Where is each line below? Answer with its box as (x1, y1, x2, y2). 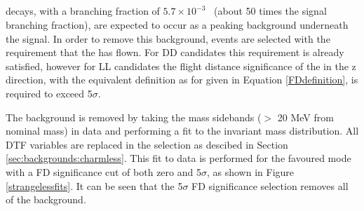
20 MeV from (277, 109, 334, 124)
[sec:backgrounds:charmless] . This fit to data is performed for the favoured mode (6, 151, 351, 165)
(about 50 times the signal (214, 4, 327, 18)
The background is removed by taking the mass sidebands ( (6, 109, 262, 124)
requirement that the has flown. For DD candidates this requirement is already (6, 45, 344, 60)
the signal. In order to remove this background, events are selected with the (6, 31, 330, 46)
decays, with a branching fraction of (6, 4, 160, 18)
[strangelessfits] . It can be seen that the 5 (6, 178, 183, 193)
